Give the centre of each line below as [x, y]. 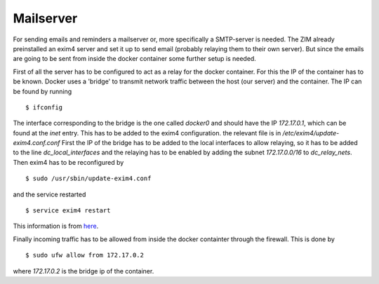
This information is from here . [56, 226]
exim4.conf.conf [36, 143]
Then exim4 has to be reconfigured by [68, 162]
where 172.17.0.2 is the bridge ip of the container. [84, 271]
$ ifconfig [44, 107]
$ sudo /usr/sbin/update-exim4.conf [88, 178]
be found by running [42, 91]
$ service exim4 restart [68, 211]
